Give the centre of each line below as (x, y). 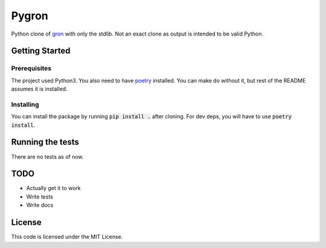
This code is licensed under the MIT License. (67, 237)
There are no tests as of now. (47, 156)
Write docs (40, 205)
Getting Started (41, 51)
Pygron (30, 16)
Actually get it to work (53, 188)
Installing (25, 104)
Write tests (40, 197)
